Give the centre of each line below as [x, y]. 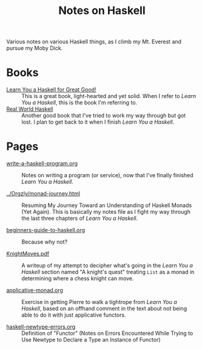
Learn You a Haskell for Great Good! [51, 90]
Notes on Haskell [102, 11]
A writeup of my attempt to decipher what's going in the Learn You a [107, 266]
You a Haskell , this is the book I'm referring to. [79, 103]
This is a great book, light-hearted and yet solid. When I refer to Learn [109, 96]
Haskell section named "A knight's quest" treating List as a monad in [108, 272]
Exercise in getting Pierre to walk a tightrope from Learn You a [99, 302]
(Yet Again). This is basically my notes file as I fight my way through [106, 212]
